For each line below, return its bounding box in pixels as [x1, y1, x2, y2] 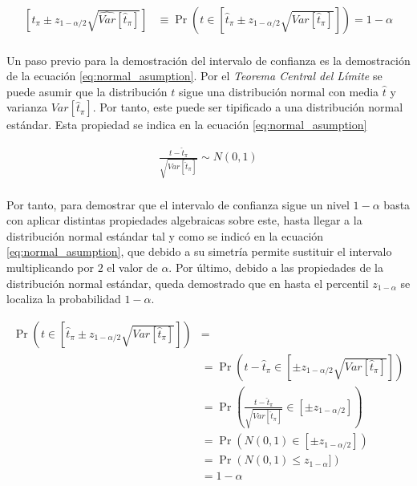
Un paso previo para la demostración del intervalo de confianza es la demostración [6, 51, 411, 68]
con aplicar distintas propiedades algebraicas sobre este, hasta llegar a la [6, 212, 362, 229]
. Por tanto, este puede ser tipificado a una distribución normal [92, 99, 403, 115]
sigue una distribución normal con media [178, 83, 379, 99]
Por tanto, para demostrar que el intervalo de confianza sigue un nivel [6, 196, 350, 213]
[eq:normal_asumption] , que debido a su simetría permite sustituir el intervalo [6, 243, 392, 260]
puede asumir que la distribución [6, 83, 168, 99]
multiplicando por [6, 258, 94, 275]
